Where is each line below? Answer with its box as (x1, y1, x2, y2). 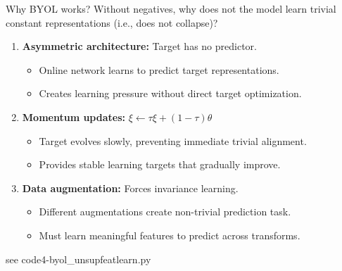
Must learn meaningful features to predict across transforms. (39, 227, 300, 242)
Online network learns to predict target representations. (39, 62, 279, 77)
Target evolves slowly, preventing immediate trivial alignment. (39, 133, 307, 148)
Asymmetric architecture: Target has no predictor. (22, 39, 257, 53)
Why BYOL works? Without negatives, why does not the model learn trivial (6, 1, 336, 15)
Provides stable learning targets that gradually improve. (39, 157, 281, 172)
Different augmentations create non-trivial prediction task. (39, 204, 291, 219)
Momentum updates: (22, 109, 125, 124)
